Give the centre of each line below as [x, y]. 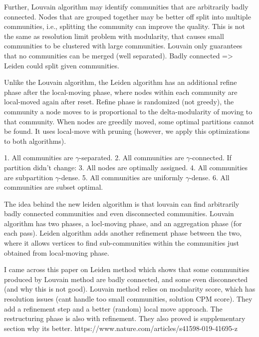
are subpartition [29, 177]
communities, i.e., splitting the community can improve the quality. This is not [125, 26]
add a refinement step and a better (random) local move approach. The [113, 308]
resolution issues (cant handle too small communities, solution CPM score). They [128, 299]
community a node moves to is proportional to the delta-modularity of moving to [128, 111]
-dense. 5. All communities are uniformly [121, 177]
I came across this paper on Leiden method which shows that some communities [127, 269]
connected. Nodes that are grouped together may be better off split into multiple [128, 16]
